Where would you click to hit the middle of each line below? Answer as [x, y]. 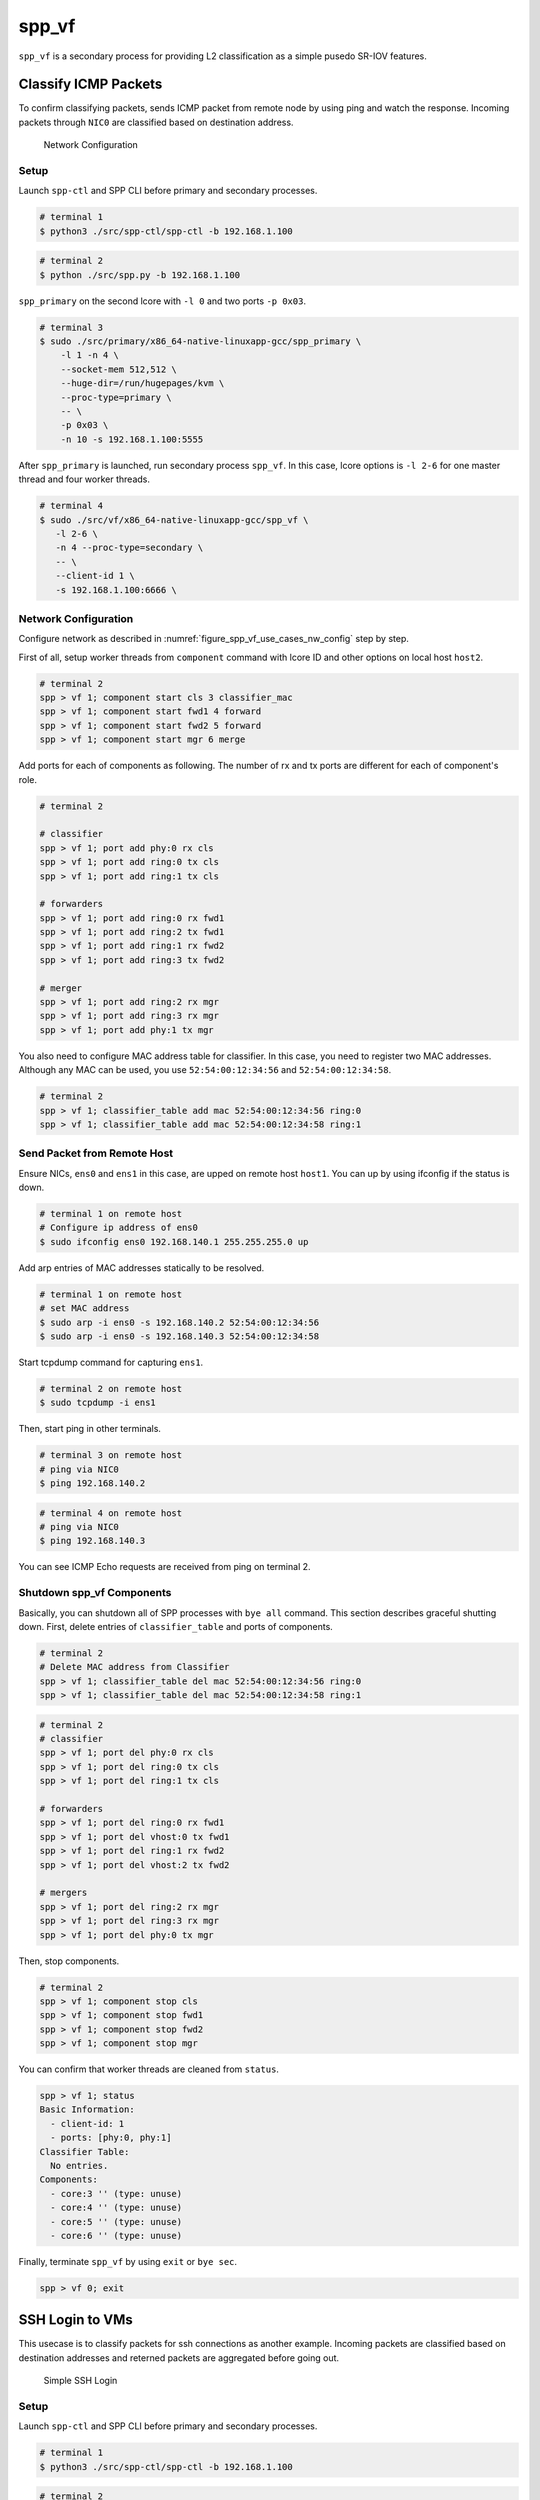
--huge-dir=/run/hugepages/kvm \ [142, 383]
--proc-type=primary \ [116, 397]
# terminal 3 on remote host [111, 1455]
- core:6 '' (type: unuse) [116, 2235]
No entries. [79, 2165]
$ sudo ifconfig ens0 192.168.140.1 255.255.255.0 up [174, 1241]
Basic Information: [87, 2109]
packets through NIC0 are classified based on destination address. [156, 122]
